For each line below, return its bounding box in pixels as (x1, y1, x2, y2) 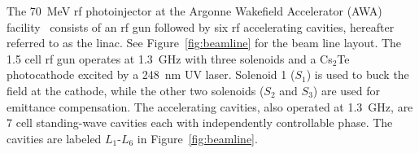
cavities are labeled (7, 129, 102, 146)
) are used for (312, 81, 381, 98)
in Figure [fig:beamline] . (137, 129, 258, 146)
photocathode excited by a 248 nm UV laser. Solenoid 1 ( (7, 66, 295, 83)
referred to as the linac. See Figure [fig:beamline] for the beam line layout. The (7, 34, 402, 51)
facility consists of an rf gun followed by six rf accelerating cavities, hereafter (7, 18, 395, 35)
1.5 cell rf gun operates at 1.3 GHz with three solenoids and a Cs (7, 50, 333, 67)
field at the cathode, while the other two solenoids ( (7, 81, 264, 98)
